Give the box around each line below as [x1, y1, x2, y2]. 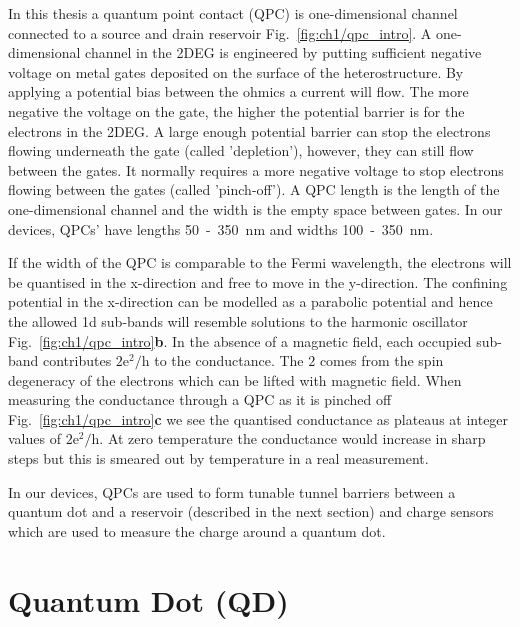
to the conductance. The [154, 350, 304, 371]
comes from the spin [319, 350, 444, 371]
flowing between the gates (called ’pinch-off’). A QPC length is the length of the [8, 179, 500, 200]
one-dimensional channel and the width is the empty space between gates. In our [8, 198, 503, 219]
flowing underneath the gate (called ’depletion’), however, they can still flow [8, 140, 474, 161]
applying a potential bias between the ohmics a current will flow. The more [8, 81, 469, 102]
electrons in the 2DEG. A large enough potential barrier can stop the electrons [8, 120, 491, 141]
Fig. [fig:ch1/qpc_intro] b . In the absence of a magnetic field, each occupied [8, 330, 472, 351]
